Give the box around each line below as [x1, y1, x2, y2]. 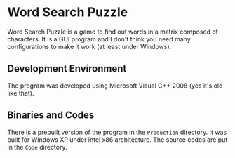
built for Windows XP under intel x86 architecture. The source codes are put [7, 135, 228, 144]
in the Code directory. [7, 143, 67, 151]
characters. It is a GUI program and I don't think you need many [7, 34, 191, 43]
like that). [7, 88, 34, 97]
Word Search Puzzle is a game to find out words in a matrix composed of [7, 27, 219, 36]
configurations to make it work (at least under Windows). [7, 42, 172, 51]
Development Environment [7, 62, 127, 74]
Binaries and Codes [7, 110, 95, 121]
